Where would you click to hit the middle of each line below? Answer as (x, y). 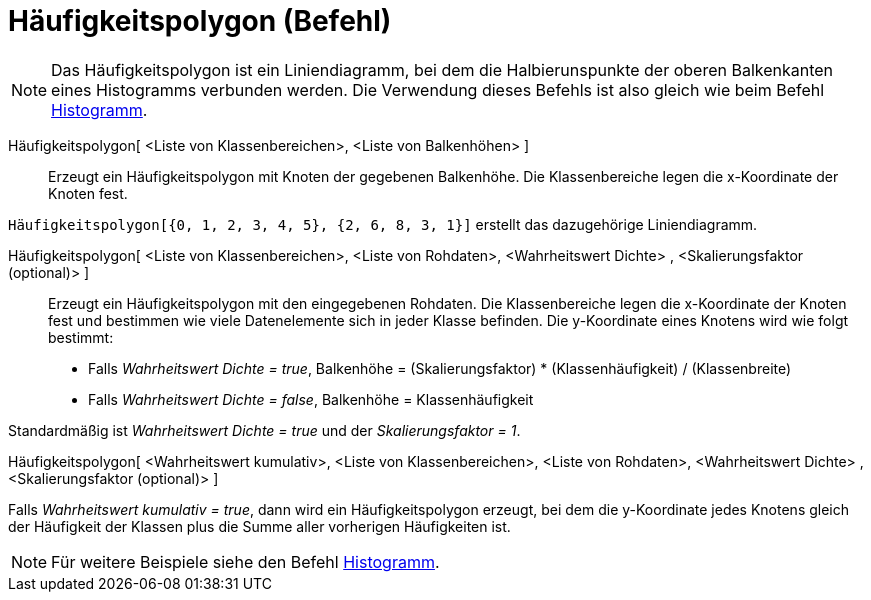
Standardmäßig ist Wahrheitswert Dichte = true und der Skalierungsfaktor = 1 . (264, 430)
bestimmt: (81, 337)
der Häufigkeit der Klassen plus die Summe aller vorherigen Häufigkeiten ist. (259, 526)
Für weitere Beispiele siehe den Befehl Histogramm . (245, 561)
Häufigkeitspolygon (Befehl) (200, 21)
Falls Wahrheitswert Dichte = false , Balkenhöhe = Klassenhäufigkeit (311, 399)
